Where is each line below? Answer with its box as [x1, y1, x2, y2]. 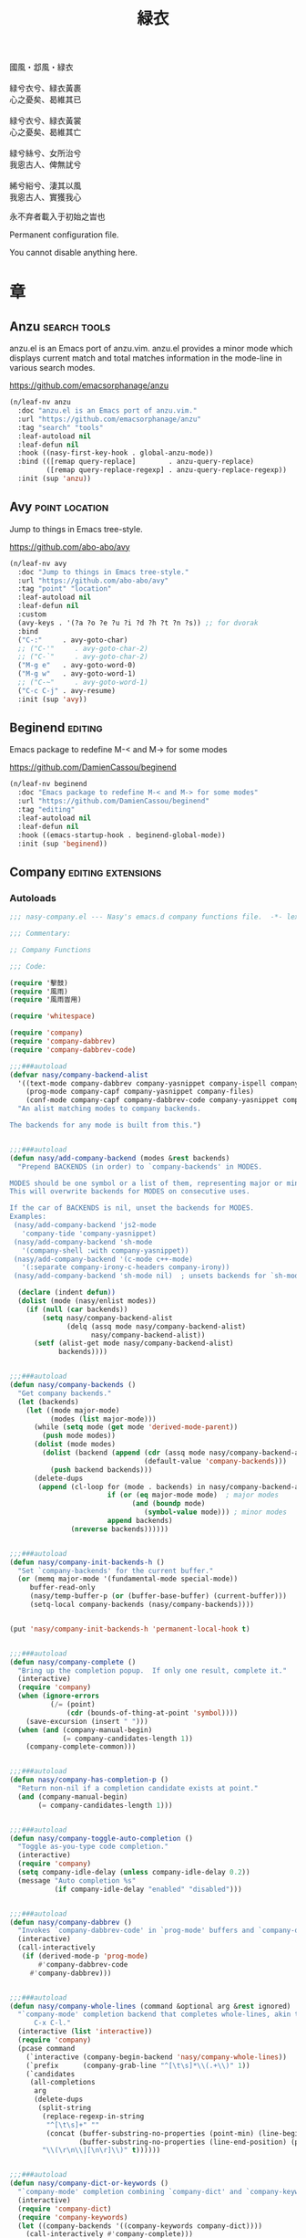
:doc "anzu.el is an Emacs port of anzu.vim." [17, 406, 198, 415]
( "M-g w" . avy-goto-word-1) [17, 669, 137, 678]
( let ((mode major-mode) [25, 1405, 120, 1415]
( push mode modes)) [42, 1431, 117, 1441]
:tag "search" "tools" [17, 423, 104, 432]
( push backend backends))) [49, 1465, 153, 1475]
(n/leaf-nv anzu [9, 398, 71, 407]
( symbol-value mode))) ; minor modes [144, 1508, 287, 1517]
